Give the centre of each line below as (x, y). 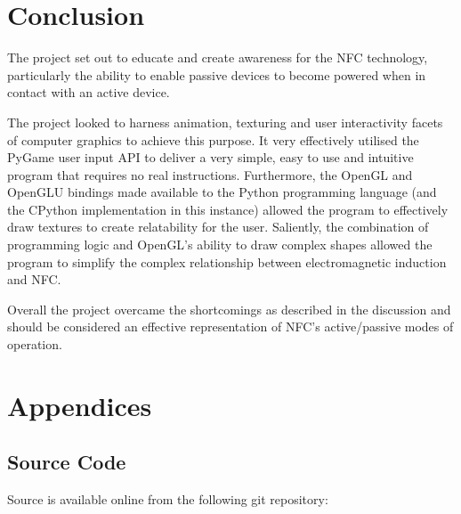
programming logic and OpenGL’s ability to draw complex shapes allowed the (220, 245)
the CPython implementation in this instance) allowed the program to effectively (228, 209)
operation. (35, 344)
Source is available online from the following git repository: (168, 499)
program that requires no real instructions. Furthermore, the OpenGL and (210, 174)
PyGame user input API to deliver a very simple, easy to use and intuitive (210, 157)
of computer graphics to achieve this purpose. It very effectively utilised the (213, 139)
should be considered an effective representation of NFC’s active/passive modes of (230, 326)
